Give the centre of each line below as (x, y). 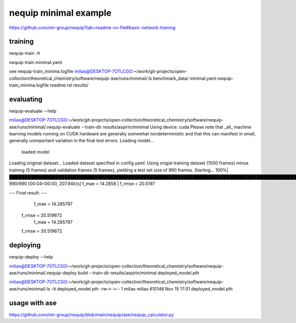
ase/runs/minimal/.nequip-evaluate (45, 127)
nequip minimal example (60, 13)
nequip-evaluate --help (33, 111)
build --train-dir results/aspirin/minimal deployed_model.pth (139, 273)
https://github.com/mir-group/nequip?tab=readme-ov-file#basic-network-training (92, 28)
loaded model (35, 152)
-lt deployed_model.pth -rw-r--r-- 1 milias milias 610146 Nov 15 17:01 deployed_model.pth (142, 289)
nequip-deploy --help (31, 257)
